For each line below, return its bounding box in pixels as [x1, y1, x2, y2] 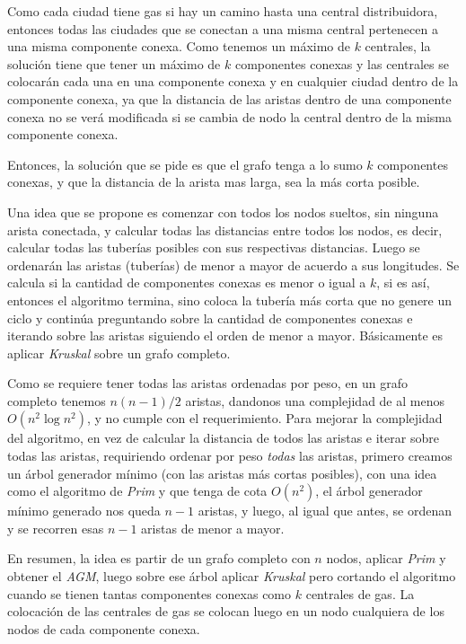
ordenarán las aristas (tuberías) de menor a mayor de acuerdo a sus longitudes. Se [7, 255, 460, 274]
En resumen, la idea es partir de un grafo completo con [7, 549, 311, 568]
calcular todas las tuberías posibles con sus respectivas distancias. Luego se [7, 238, 420, 257]
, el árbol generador [315, 481, 423, 500]
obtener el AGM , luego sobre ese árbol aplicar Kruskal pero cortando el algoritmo [7, 567, 456, 586]
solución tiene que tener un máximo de [7, 54, 221, 73]
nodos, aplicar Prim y [326, 549, 446, 568]
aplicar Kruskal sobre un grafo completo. [7, 343, 231, 362]
